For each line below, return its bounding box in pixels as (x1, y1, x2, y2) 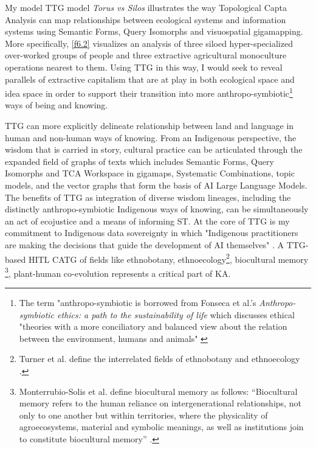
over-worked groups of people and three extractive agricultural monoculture (5, 49, 287, 61)
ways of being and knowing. (5, 99, 108, 111)
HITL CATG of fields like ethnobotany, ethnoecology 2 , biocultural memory (28, 251, 309, 265)
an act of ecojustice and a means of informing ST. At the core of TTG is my (5, 214, 290, 227)
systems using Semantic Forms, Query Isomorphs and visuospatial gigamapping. (5, 25, 303, 38)
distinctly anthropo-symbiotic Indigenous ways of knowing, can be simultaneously (5, 203, 309, 215)
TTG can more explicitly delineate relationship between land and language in (5, 119, 294, 131)
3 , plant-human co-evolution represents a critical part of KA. (5, 265, 231, 279)
